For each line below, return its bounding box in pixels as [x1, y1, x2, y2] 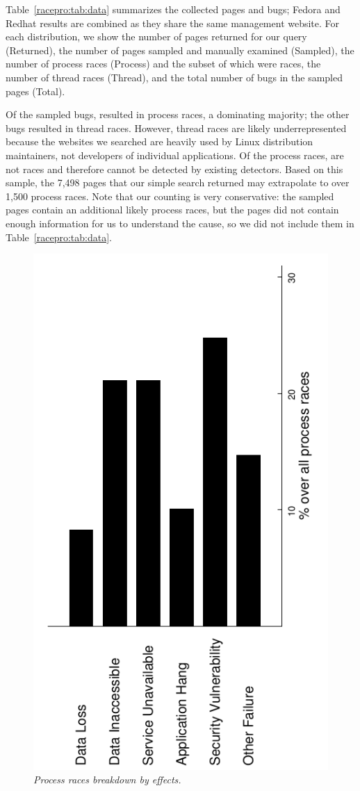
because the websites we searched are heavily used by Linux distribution [6, 134, 313, 149]
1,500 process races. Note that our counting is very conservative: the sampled [6, 188, 334, 203]
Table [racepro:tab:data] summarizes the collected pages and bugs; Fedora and [6, 2, 341, 16]
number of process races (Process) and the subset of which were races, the [6, 56, 321, 71]
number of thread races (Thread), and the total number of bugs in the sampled [6, 70, 343, 84]
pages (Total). [6, 83, 65, 98]
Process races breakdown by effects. [33, 772, 181, 787]
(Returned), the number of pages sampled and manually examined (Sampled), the [6, 42, 354, 57]
